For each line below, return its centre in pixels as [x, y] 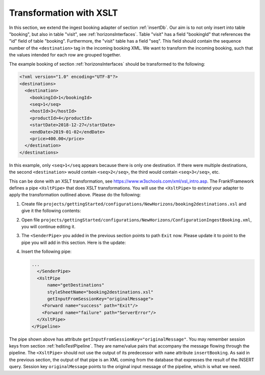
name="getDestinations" [76, 285]
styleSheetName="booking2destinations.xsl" [100, 292]
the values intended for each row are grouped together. [65, 55]
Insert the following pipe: [47, 252]
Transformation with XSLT [64, 13]
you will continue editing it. [48, 226]
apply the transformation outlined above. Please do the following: [75, 195]
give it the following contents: [51, 211]
